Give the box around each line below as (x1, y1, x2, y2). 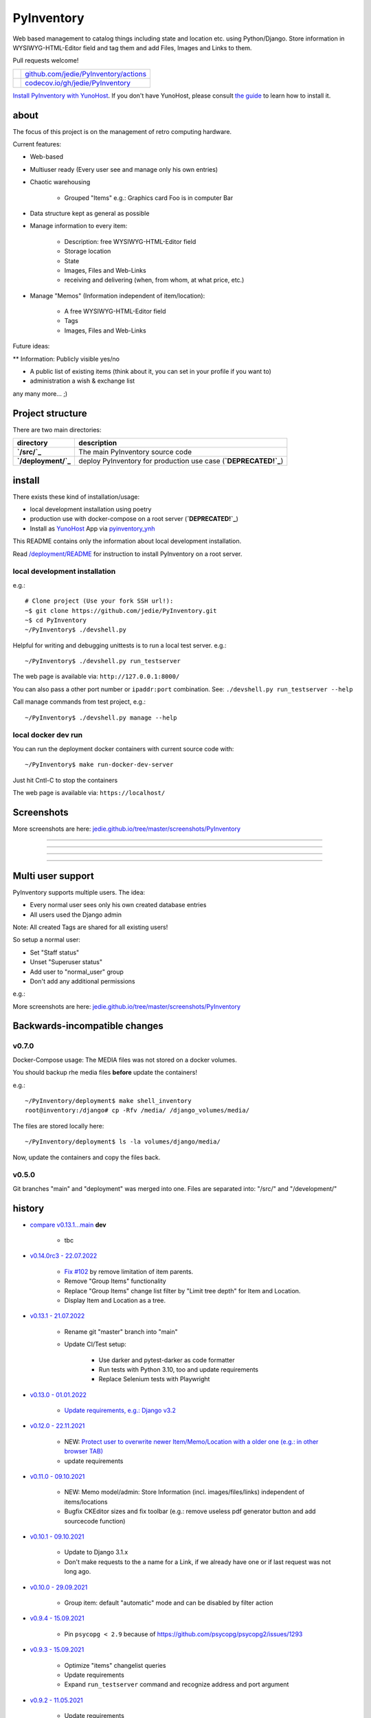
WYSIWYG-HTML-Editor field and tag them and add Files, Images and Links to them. (12, 43, 252, 52)
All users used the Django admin (30, 911, 122, 919)
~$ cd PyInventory (25, 616, 87, 624)
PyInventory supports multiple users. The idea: (12, 888, 146, 896)
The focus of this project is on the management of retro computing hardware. (12, 127, 232, 135)
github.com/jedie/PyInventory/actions (25, 69, 147, 78)
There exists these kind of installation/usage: (12, 492, 140, 501)
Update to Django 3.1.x (64, 1548, 128, 1557)
